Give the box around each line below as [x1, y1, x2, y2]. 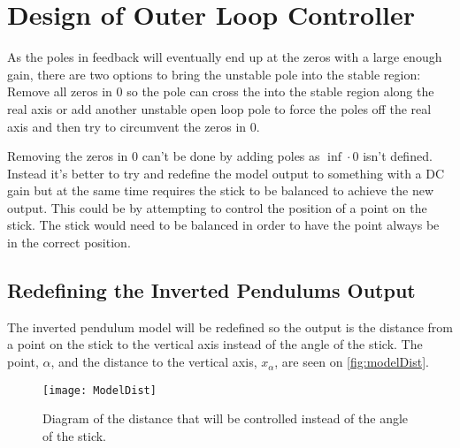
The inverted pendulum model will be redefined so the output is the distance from [7, 317, 453, 336]
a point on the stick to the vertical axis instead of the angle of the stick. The [7, 335, 423, 353]
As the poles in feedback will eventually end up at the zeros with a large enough [7, 48, 442, 66]
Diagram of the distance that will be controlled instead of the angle [42, 409, 409, 428]
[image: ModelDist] [42, 383, 157, 397]
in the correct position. [7, 233, 131, 252]
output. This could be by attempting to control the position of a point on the [7, 198, 427, 216]
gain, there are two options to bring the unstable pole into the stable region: [7, 65, 421, 83]
